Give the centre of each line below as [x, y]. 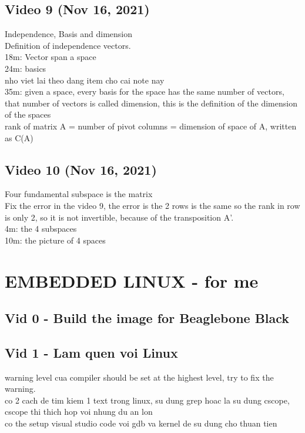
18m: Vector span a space [51, 57]
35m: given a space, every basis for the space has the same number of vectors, [145, 91]
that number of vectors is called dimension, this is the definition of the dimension [151, 103]
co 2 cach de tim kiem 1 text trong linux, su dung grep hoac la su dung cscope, [147, 400]
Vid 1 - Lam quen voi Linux [91, 352]
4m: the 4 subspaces [41, 229]
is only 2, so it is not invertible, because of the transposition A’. [119, 217]
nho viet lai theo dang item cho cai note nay [85, 80]
